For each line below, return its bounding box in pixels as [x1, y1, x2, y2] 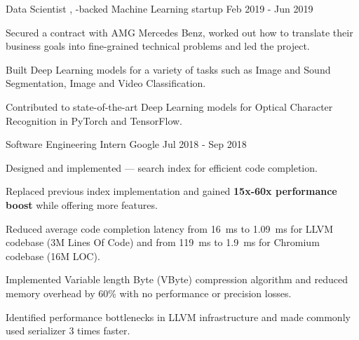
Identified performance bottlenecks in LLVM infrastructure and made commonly [6, 309, 351, 324]
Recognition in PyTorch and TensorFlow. [6, 113, 182, 128]
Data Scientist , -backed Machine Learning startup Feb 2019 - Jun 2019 [6, 1, 313, 15]
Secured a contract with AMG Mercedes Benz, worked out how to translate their [6, 25, 353, 39]
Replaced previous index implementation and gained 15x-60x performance [6, 184, 337, 198]
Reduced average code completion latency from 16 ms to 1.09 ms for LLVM [6, 221, 334, 236]
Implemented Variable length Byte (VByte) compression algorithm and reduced [6, 272, 348, 287]
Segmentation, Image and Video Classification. [6, 76, 206, 90]
